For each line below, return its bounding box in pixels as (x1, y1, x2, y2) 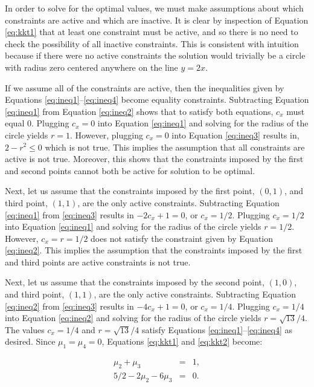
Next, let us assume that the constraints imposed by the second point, (5, 276, 264, 288)
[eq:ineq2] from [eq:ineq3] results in (5, 299, 134, 312)
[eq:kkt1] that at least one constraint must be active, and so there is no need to (5, 25, 298, 38)
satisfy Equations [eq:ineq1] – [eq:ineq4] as (141, 323, 292, 336)
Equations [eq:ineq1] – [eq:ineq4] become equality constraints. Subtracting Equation (5, 93, 309, 106)
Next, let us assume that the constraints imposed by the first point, (5, 184, 255, 197)
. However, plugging (69, 128, 143, 141)
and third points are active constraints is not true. (5, 255, 191, 268)
